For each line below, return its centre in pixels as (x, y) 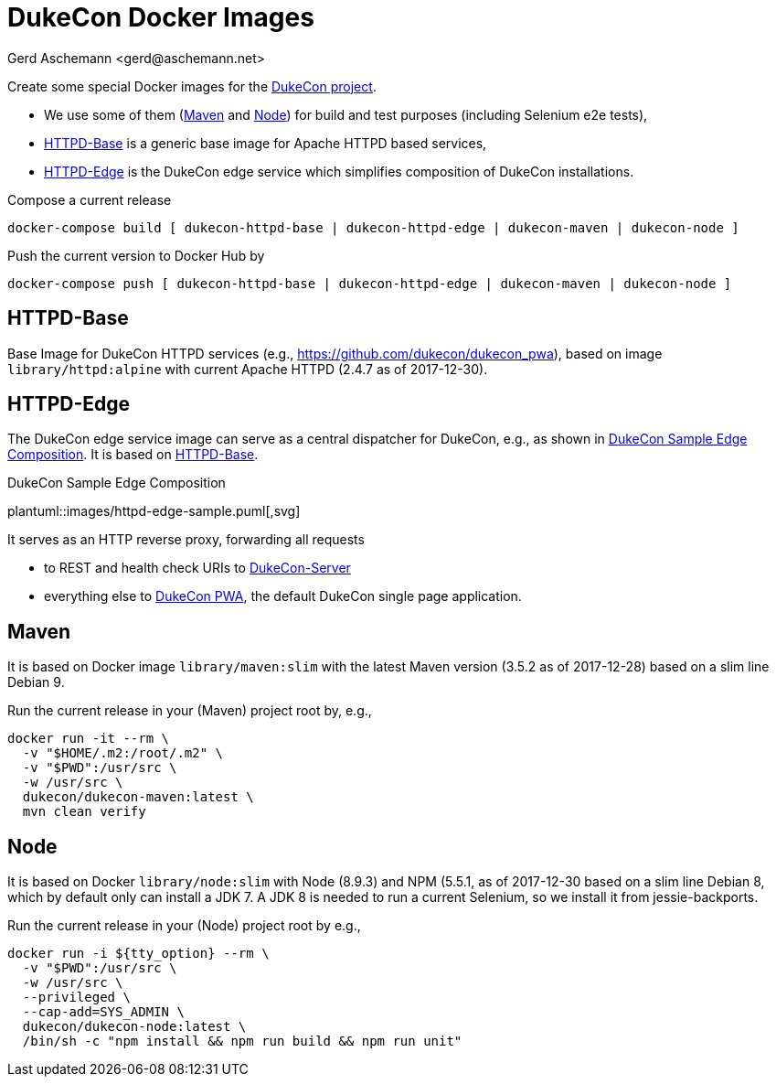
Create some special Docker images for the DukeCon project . (192, 86)
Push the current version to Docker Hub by (136, 255)
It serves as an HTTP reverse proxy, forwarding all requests (186, 540)
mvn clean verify (84, 812)
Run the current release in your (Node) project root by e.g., (184, 926)
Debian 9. (36, 682)
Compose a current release (90, 199)
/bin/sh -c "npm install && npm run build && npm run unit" (242, 1041)
